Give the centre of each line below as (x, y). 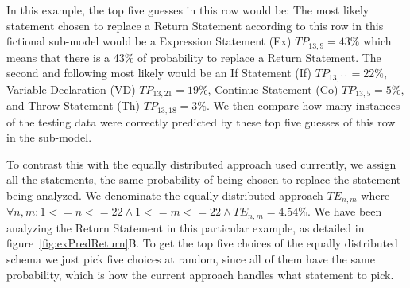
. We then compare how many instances (304, 105)
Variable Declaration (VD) (71, 89)
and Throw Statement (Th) (73, 105)
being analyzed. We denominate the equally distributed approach (165, 195)
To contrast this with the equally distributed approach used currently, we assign (201, 163)
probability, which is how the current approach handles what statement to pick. (200, 274)
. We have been (345, 211)
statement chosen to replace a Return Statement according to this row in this (195, 25)
